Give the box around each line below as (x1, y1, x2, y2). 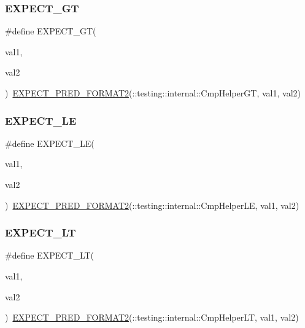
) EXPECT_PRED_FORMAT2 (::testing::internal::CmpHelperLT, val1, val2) (5, 311, 299, 324)
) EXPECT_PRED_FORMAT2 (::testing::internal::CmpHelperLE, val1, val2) (5, 198, 299, 211)
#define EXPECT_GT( (5, 25, 96, 37)
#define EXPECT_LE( (5, 136, 95, 149)
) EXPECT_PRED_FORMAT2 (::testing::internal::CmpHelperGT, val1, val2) (5, 87, 301, 99)
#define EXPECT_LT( (5, 249, 95, 262)
